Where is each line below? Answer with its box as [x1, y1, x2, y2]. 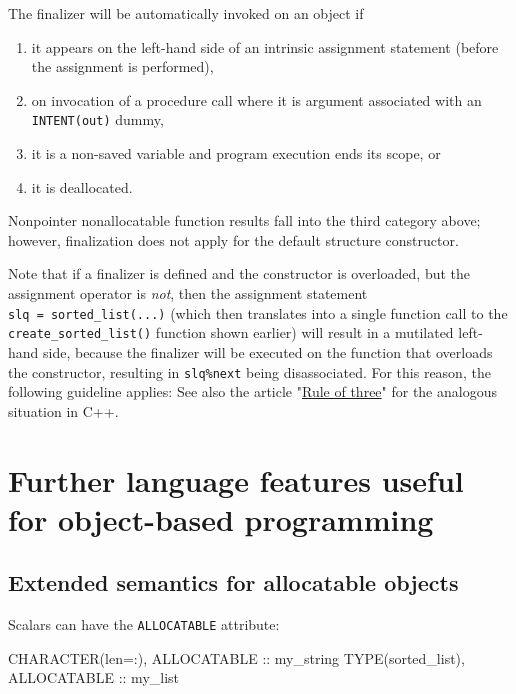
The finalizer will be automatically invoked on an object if [8, 3, 364, 23]
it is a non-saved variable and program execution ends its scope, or [31, 143, 441, 164]
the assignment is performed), [31, 56, 214, 77]
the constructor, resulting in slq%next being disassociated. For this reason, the [8, 361, 491, 382]
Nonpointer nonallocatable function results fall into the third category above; [8, 210, 481, 231]
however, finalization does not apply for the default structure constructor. [8, 229, 459, 250]
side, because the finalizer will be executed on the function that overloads [43, 341, 493, 362]
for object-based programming [8, 498, 434, 539]
